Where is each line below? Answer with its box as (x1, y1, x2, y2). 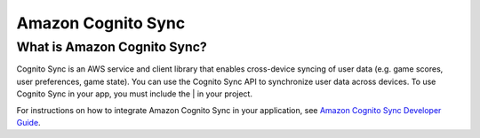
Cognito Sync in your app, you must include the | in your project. (16, 88, 253, 99)
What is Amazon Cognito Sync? (16, 39, 208, 55)
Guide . (16, 117, 41, 127)
